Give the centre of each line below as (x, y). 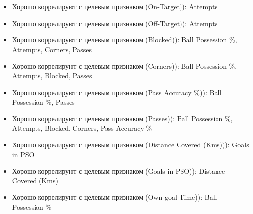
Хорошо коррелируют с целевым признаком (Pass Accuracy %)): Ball (117, 92)
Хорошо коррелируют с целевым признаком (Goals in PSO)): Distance (119, 171)
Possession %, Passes (43, 102)
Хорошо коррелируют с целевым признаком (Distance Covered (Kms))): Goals (130, 144)
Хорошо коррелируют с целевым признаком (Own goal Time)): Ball (114, 197)
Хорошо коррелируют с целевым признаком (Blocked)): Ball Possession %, (125, 40)
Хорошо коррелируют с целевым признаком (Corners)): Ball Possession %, (125, 66)
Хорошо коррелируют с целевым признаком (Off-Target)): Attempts (115, 23)
